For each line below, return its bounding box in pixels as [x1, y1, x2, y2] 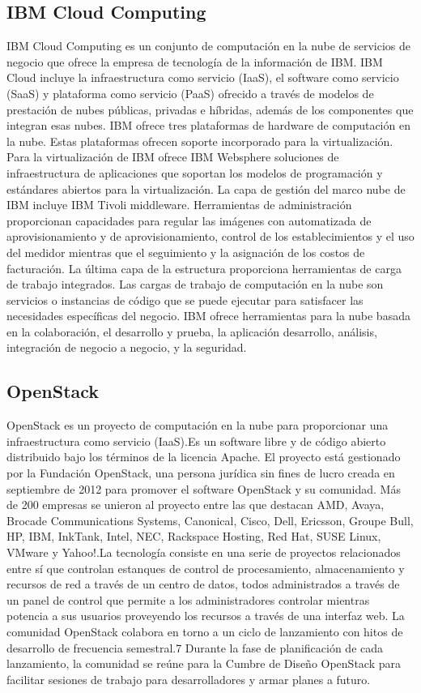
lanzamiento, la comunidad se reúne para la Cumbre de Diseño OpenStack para [6, 655, 402, 672]
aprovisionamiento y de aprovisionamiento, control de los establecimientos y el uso [6, 228, 415, 245]
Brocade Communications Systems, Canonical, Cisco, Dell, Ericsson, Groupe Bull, [6, 511, 414, 528]
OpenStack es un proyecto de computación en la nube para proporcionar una [6, 417, 389, 434]
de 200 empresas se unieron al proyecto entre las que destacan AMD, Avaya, [6, 496, 385, 513]
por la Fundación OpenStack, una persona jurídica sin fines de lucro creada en [6, 464, 395, 481]
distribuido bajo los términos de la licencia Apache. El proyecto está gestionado [6, 448, 401, 465]
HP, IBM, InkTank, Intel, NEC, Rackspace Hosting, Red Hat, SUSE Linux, [6, 528, 381, 545]
